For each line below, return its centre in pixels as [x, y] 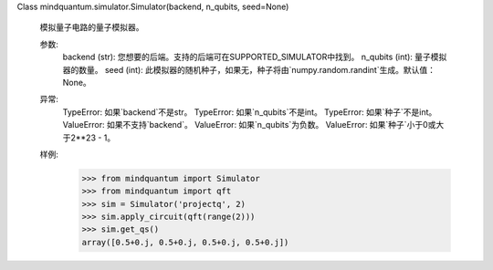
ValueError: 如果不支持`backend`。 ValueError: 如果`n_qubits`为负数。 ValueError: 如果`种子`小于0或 [249, 125]
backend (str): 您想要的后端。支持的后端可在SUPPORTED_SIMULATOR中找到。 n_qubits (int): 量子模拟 [255, 57]
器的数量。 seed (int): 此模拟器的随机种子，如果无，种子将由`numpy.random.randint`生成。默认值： [249, 69]
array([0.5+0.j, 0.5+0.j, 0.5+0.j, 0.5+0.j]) [185, 242]
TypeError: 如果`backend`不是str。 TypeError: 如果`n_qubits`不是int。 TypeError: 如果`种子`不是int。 [250, 112]
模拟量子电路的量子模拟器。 [92, 27]
